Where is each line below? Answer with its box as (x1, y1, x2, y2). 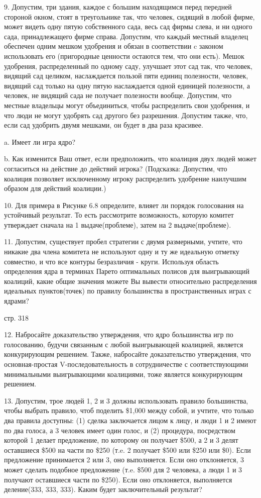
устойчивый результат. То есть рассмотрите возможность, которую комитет (4, 210, 234, 220)
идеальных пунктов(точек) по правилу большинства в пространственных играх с (4, 285, 251, 296)
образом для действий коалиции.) (4, 183, 106, 193)
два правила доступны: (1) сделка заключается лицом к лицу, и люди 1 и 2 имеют (4, 415, 256, 425)
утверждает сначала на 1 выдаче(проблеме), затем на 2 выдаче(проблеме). (4, 219, 231, 230)
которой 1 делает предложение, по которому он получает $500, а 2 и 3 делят (4, 435, 238, 445)
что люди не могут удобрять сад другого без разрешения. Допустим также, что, (4, 110, 248, 120)
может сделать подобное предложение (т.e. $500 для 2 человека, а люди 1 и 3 (4, 464, 242, 474)
